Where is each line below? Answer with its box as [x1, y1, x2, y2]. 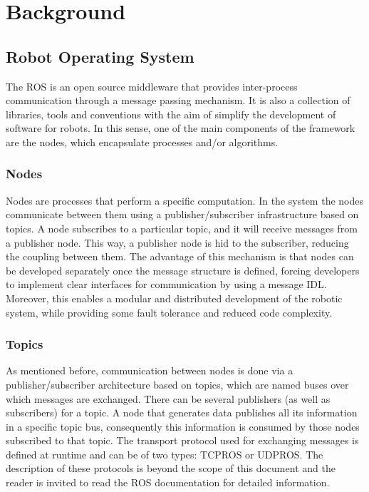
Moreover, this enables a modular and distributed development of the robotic [6, 290, 343, 305]
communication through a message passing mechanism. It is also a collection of [6, 93, 350, 108]
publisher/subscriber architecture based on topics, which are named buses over [6, 376, 349, 391]
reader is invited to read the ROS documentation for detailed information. [6, 475, 330, 490]
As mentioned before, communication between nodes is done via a [6, 363, 293, 378]
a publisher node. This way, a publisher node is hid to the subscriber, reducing [6, 235, 349, 250]
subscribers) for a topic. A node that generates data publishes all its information [6, 405, 358, 420]
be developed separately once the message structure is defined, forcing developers [6, 262, 360, 277]
